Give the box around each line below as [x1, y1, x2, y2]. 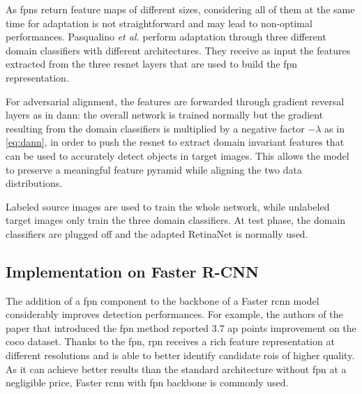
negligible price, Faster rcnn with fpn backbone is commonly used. [6, 375, 289, 390]
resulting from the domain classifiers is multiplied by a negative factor [6, 121, 305, 135]
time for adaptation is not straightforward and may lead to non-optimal [6, 15, 312, 30]
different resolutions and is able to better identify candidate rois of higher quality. [6, 348, 355, 363]
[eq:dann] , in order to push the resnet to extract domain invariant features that [6, 135, 345, 149]
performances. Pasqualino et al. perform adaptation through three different [6, 29, 326, 44]
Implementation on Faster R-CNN [6, 260, 259, 282]
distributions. [6, 176, 63, 190]
